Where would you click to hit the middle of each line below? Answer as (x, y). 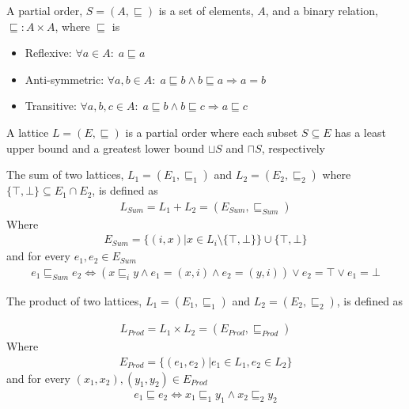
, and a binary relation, (322, 10)
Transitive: (51, 106)
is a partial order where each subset (212, 132)
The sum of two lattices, (65, 174)
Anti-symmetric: (64, 79)
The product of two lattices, (74, 301)
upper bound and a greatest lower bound (106, 148)
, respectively (293, 148)
